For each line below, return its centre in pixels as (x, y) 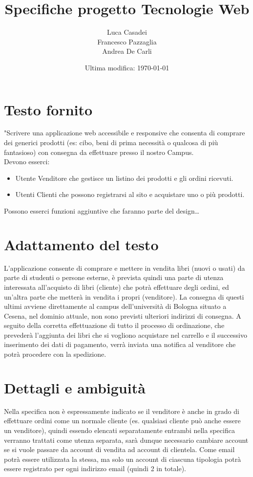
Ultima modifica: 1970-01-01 (127, 67)
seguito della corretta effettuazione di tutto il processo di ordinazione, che (114, 325)
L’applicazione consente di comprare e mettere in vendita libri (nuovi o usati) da (125, 268)
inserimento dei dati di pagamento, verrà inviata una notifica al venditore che (120, 344)
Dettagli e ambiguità (75, 387)
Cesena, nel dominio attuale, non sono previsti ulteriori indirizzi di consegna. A (123, 315)
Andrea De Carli (127, 51)
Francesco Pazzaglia (127, 41)
